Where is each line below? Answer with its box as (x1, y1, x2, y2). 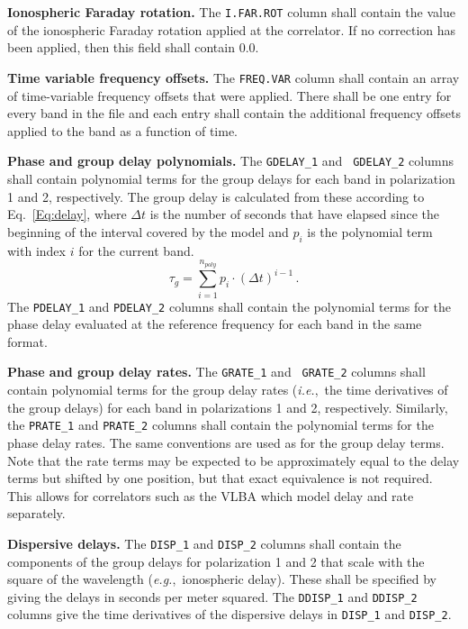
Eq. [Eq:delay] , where (7, 205, 127, 223)
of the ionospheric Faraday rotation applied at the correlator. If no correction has (7, 20, 456, 39)
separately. (7, 504, 66, 523)
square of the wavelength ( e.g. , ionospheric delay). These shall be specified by (7, 570, 436, 588)
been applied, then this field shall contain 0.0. (7, 38, 259, 57)
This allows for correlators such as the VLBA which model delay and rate (7, 486, 414, 505)
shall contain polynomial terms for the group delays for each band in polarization (7, 169, 455, 187)
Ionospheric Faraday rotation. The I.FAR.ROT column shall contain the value (7, 3, 455, 21)
